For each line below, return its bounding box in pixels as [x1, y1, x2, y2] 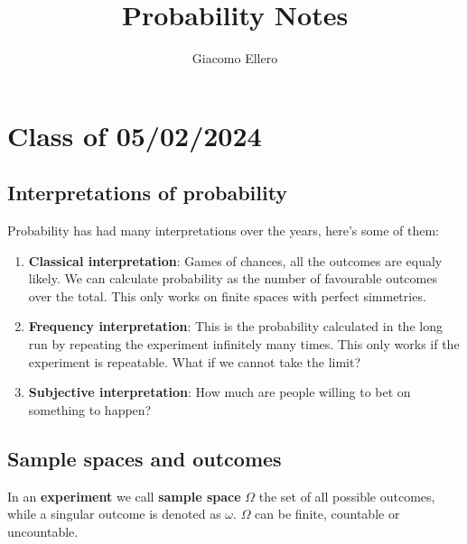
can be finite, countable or [255, 504, 400, 523]
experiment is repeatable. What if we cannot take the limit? [28, 352, 361, 371]
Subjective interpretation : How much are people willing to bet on [28, 383, 411, 401]
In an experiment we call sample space [7, 486, 241, 505]
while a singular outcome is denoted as [7, 504, 221, 523]
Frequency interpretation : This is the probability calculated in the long [28, 317, 443, 336]
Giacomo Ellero [191, 49, 278, 68]
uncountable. [7, 521, 79, 540]
